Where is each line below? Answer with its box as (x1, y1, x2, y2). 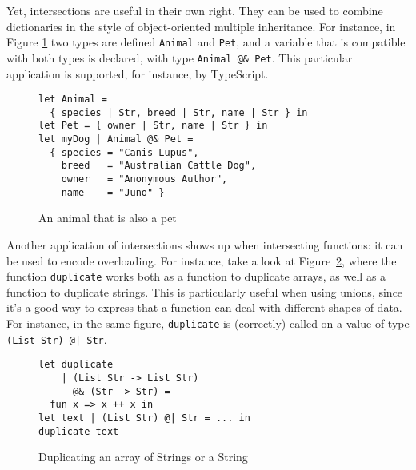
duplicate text (38, 425, 119, 437)
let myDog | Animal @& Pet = (38, 133, 194, 145)
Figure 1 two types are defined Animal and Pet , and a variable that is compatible (6, 34, 406, 50)
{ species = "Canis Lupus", (50, 146, 199, 158)
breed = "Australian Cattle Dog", (61, 160, 257, 172)
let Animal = (38, 94, 107, 106)
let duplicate (38, 359, 114, 371)
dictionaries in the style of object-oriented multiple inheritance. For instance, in (6, 18, 396, 34)
